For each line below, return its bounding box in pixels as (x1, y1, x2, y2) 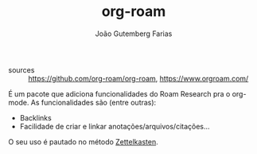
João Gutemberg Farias (95, 29, 173, 38)
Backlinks (19, 113, 52, 122)
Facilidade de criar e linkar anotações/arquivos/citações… (19, 121, 210, 131)
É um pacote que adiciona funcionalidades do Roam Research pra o (8, 89, 231, 98)
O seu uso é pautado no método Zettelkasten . (8, 136, 158, 146)
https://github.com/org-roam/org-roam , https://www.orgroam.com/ (28, 73, 249, 83)
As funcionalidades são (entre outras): (30, 97, 157, 107)
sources (8, 65, 35, 74)
